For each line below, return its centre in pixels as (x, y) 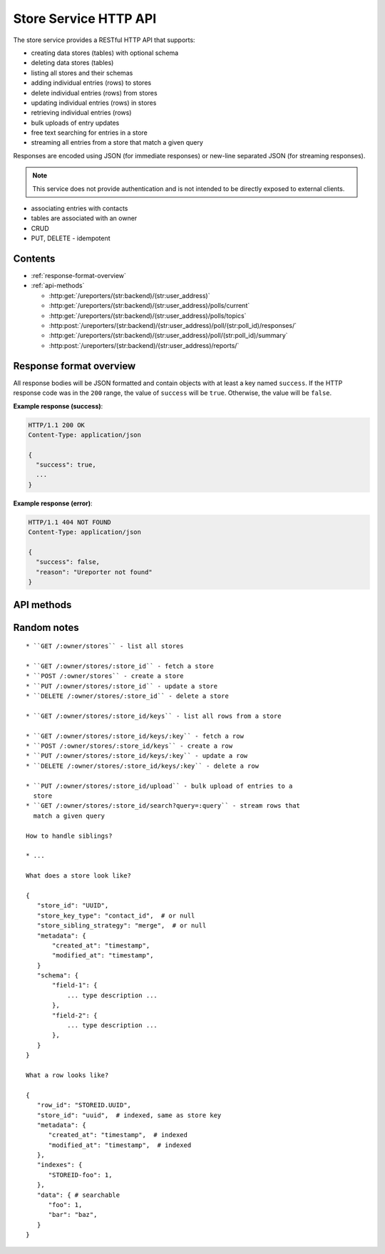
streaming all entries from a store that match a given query (117, 143)
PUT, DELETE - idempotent (71, 238)
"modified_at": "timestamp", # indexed (120, 1145)
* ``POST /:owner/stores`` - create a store (105, 676)
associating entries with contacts (79, 209)
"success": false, (68, 562)
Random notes (46, 627)
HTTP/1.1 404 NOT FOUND (70, 522)
